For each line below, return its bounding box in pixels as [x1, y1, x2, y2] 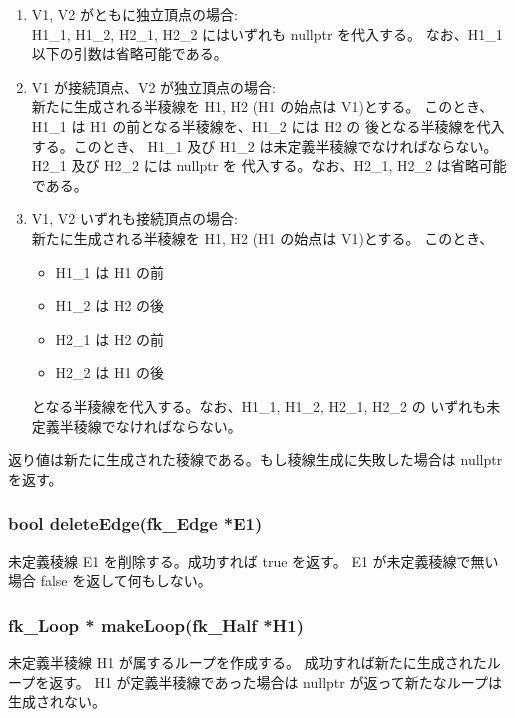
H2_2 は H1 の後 [55, 362, 165, 383]
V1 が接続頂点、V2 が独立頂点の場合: [31, 76, 277, 97]
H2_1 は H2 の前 [55, 328, 165, 349]
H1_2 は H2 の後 [55, 295, 165, 316]
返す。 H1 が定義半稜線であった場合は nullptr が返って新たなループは [49, 671, 502, 692]
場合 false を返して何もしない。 [8, 570, 212, 591]
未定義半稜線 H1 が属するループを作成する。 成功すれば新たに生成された [8, 651, 487, 672]
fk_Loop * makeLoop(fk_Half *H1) [8, 612, 305, 637]
